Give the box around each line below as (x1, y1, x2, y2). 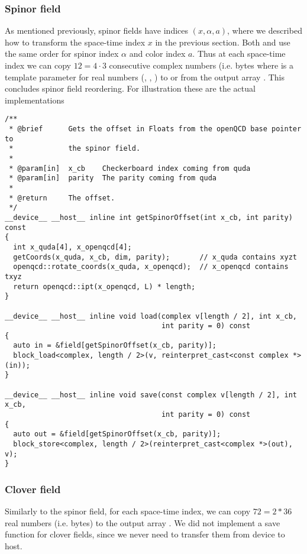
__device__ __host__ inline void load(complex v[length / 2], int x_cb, (5, 312, 297, 320)
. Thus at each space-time (192, 47, 286, 60)
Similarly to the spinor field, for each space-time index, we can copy (5, 505, 251, 517)
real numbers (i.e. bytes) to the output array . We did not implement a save (5, 516, 280, 529)
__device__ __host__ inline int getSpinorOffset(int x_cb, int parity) (5, 213, 293, 222)
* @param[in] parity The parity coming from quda (9, 174, 216, 183)
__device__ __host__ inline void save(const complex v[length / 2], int (5, 390, 297, 399)
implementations (5, 93, 64, 106)
